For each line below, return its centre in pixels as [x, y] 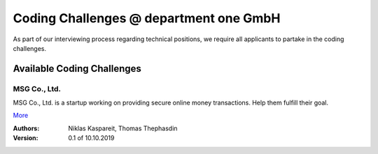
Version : [26, 138]
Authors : [26, 128]
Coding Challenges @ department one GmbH [147, 18]
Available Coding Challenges [77, 69]
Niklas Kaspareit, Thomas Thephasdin [123, 128]
